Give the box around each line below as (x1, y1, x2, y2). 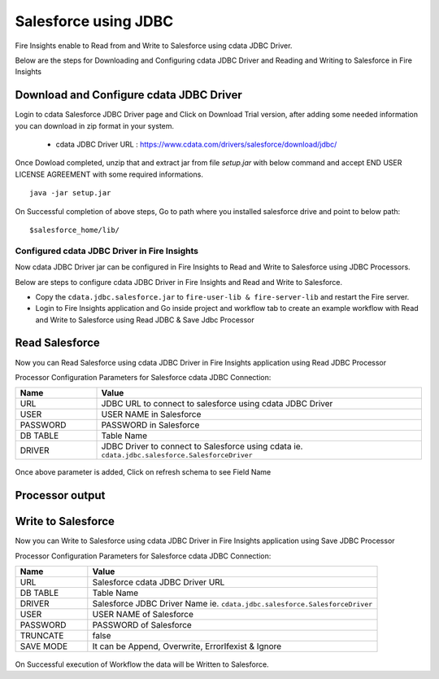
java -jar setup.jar (29, 188, 111, 198)
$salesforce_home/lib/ (29, 225, 120, 234)
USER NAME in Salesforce (101, 409, 202, 420)
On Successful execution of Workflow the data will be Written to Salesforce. (15, 659, 269, 669)
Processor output (15, 488, 106, 502)
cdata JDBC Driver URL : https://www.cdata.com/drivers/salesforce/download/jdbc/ (55, 139, 337, 150)
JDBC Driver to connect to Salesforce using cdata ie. (101, 440, 303, 452)
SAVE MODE (20, 641, 68, 652)
